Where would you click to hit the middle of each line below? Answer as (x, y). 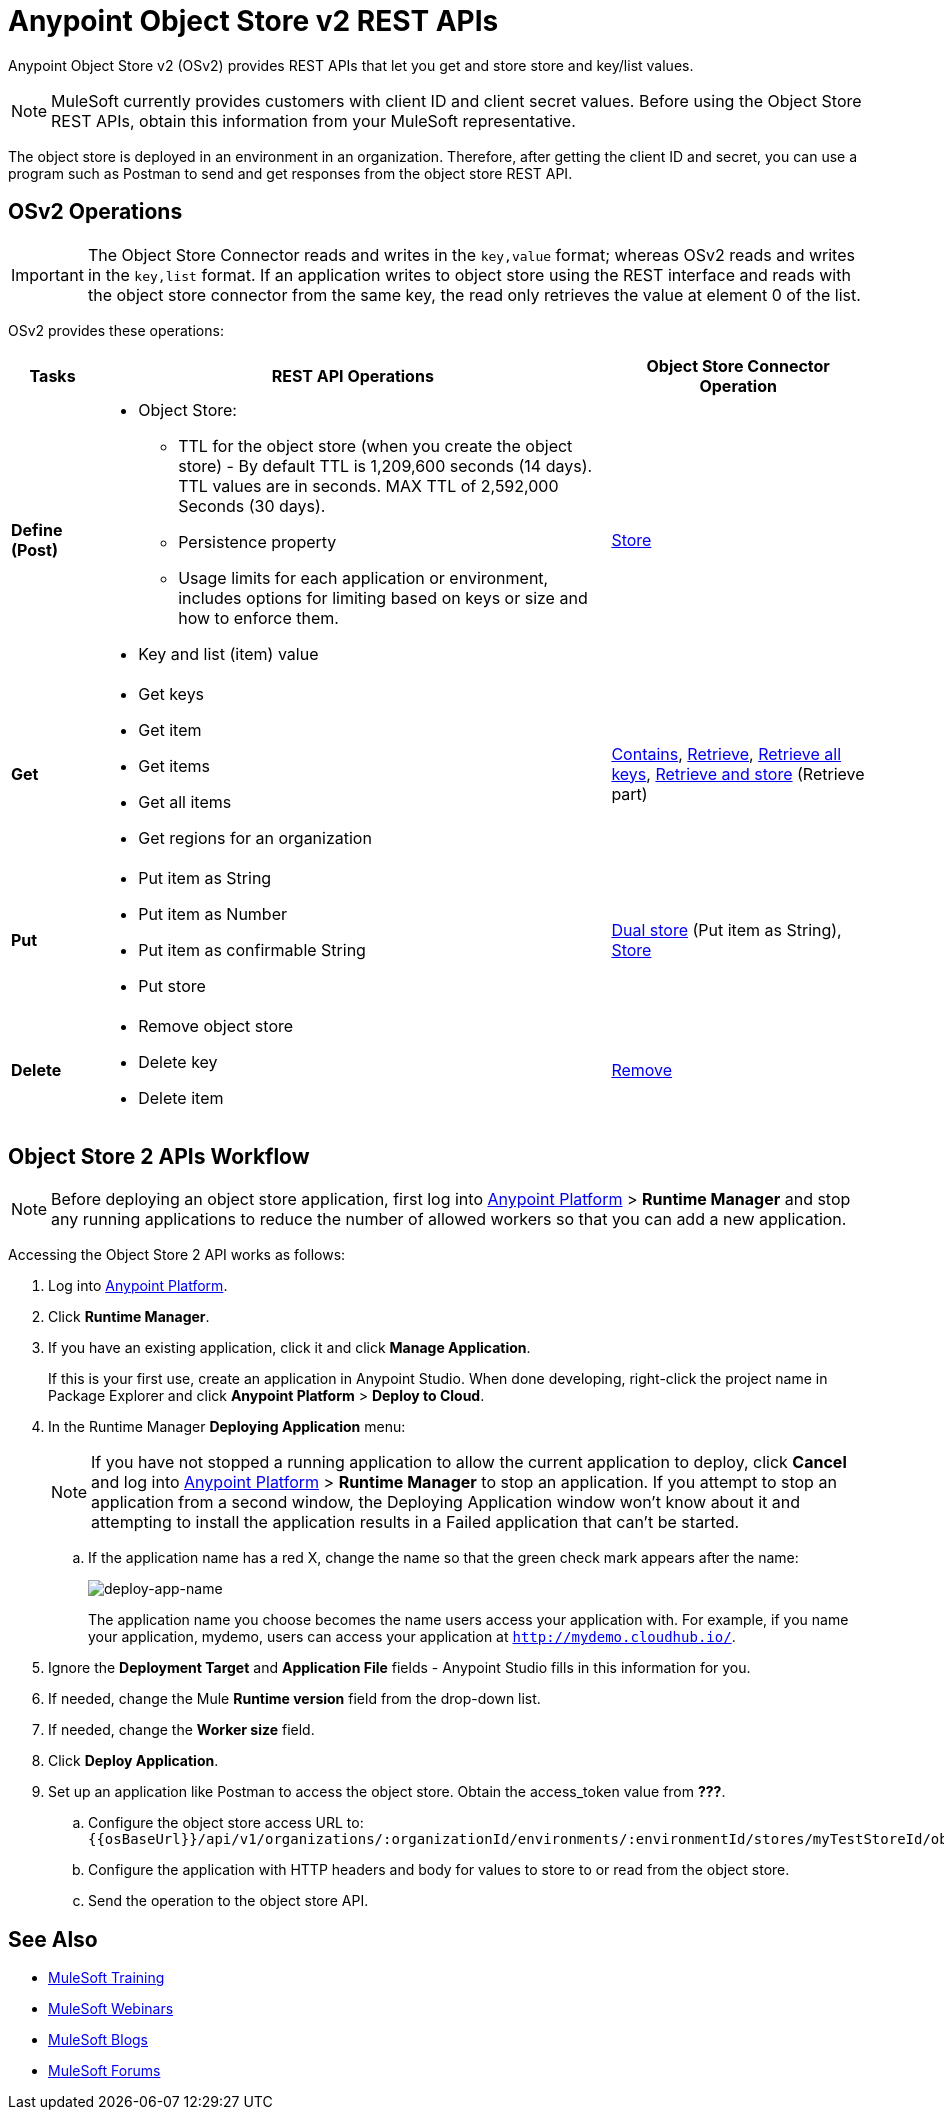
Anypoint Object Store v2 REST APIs (253, 21)
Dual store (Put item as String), (726, 929)
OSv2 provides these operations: (116, 330)
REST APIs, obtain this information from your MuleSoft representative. (313, 120)
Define (37, 529)
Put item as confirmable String (252, 949)
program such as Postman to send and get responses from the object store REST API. (290, 173)
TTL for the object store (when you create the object (375, 445)
